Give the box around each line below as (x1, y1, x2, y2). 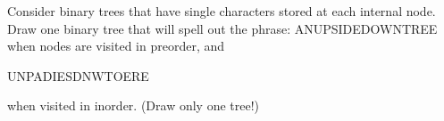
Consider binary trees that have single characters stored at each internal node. (7, 2, 436, 20)
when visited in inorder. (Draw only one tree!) (7, 96, 260, 115)
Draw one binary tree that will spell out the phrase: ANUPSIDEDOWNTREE (7, 19, 438, 37)
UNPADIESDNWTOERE (7, 66, 149, 85)
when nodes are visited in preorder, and (7, 36, 224, 55)
